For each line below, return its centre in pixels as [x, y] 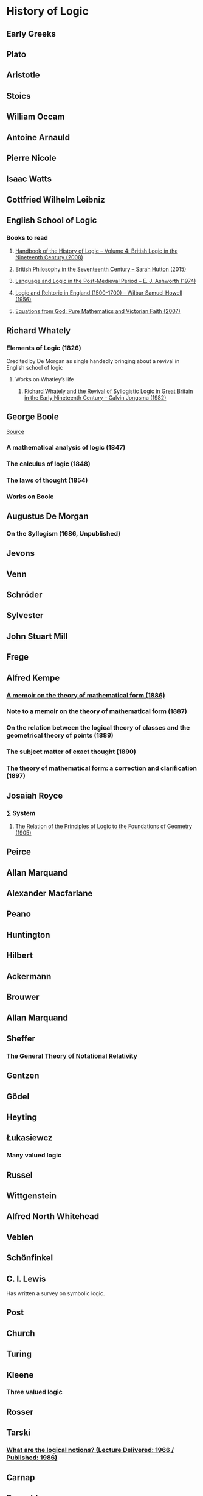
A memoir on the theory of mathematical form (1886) [86, 695]
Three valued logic [34, 1392]
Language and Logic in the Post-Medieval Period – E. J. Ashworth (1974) [105, 281]
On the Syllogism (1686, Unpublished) [63, 533]
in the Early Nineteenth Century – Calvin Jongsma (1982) [95, 398]
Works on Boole [30, 497]
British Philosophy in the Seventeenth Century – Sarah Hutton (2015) [101, 269]
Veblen [20, 1237]
